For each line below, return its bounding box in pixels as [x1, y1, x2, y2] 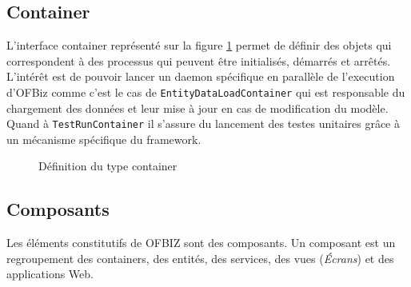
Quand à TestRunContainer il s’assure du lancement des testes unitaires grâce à [6, 115, 400, 132]
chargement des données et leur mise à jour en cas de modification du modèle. [6, 99, 389, 116]
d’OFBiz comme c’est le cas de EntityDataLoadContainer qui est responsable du [6, 83, 405, 100]
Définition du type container [38, 157, 178, 174]
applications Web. [6, 265, 94, 282]
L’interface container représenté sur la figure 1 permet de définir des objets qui [6, 37, 392, 54]
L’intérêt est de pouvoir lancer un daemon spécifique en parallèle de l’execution [6, 68, 395, 85]
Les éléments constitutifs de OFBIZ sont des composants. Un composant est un [6, 234, 396, 251]
